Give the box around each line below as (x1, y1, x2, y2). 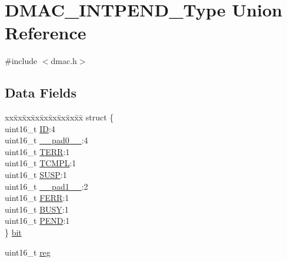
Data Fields (5, 83, 77, 102)
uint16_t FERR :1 (5, 192, 69, 204)
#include (5, 55, 38, 67)
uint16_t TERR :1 (5, 145, 70, 157)
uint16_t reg (5, 246, 51, 258)
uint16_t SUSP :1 (5, 169, 67, 181)
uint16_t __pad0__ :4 (5, 134, 88, 146)
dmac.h (51, 55, 77, 67)
